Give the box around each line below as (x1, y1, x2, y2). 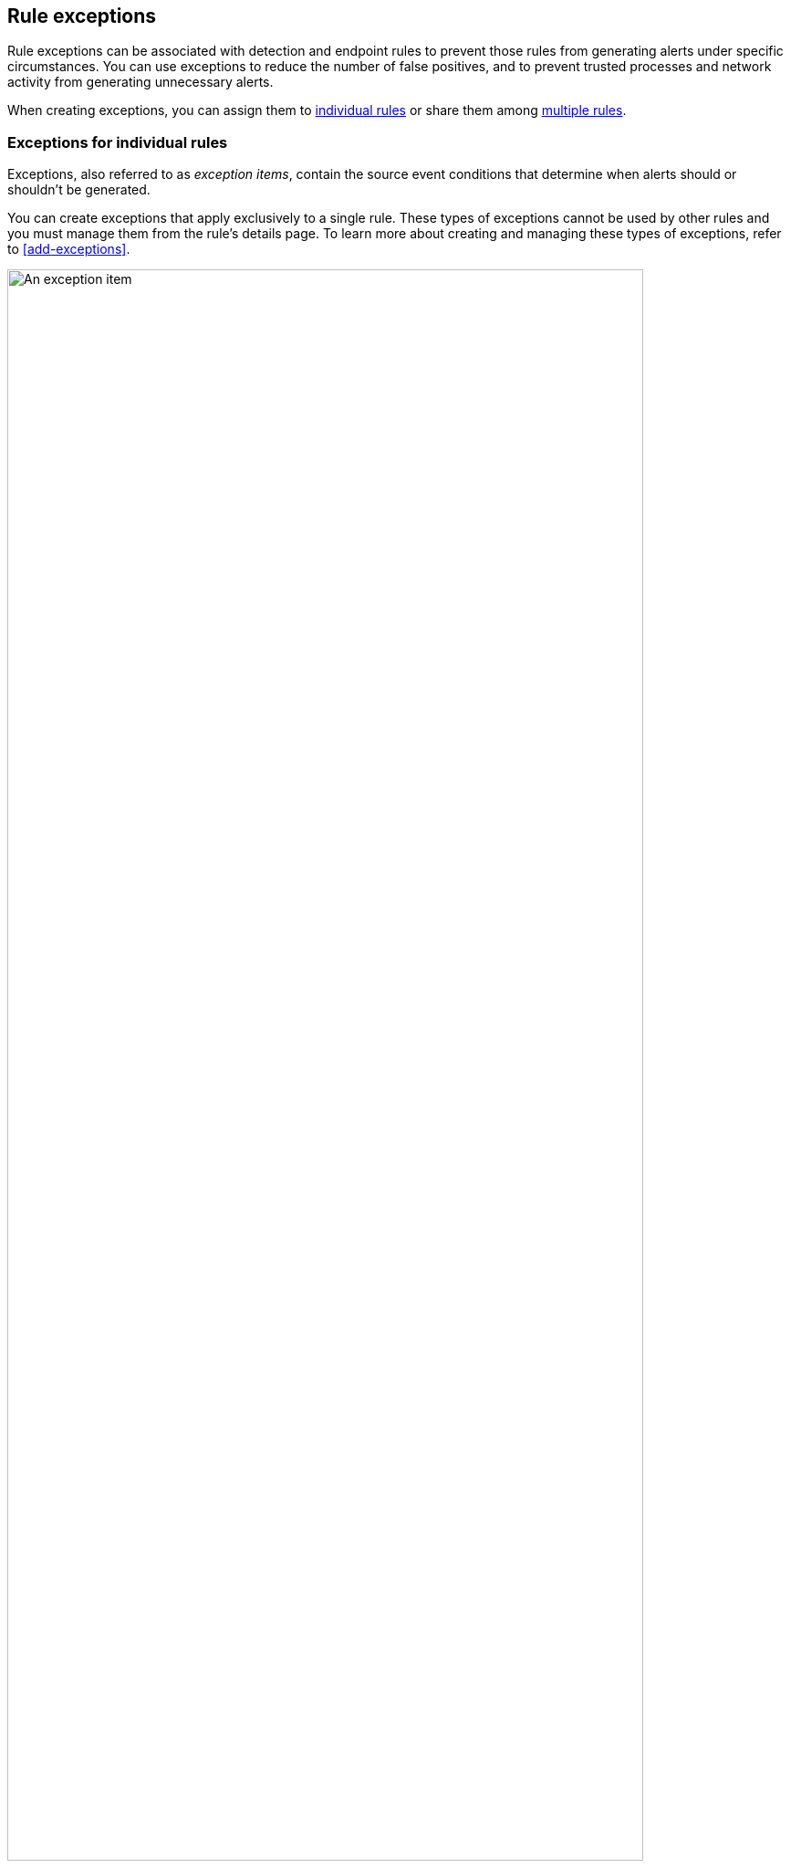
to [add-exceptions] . (7, 241, 130, 257)
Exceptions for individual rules (7, 132, 228, 152)
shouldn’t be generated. (7, 182, 151, 198)
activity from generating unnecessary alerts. (7, 74, 274, 90)
